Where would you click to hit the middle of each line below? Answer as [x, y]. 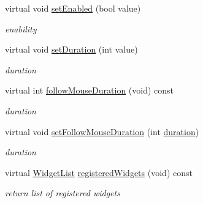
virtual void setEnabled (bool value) [73, 8]
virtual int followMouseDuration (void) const [90, 90]
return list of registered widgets [63, 193]
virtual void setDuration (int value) [71, 49]
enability [21, 28]
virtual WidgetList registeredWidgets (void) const [99, 172]
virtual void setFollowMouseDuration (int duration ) [102, 131]
